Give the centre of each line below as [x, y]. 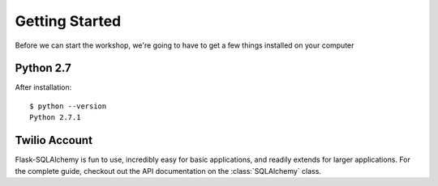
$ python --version [68, 106]
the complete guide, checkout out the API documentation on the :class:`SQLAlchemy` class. [168, 171]
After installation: [43, 87]
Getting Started [68, 21]
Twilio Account [54, 140]
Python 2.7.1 [55, 118]
